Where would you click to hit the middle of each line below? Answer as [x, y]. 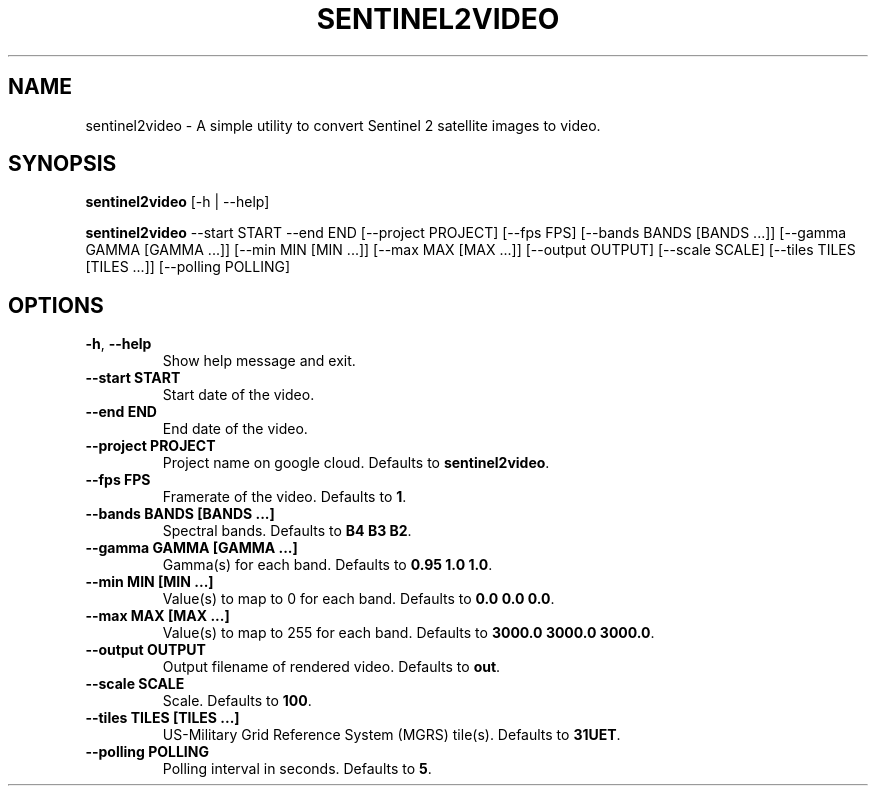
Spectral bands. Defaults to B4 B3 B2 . [287, 531]
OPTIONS [56, 305]
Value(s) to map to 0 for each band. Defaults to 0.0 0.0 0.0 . [358, 599]
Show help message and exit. [259, 361]
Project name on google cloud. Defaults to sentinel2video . [356, 463]
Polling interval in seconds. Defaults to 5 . [297, 769]
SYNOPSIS [62, 164]
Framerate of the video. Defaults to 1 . [284, 497]
